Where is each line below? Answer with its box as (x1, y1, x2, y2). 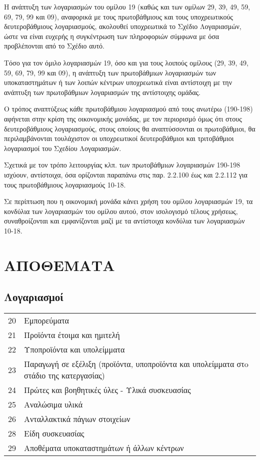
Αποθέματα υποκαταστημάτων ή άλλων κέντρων (24, 442, 184, 454)
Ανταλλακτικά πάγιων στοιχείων (24, 413, 130, 425)
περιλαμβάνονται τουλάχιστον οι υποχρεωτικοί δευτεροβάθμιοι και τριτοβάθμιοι (4, 133, 234, 143)
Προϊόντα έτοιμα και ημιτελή (24, 329, 120, 341)
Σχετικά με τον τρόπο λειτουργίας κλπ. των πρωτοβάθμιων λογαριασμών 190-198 (4, 159, 240, 170)
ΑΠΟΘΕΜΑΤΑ (4, 254, 115, 275)
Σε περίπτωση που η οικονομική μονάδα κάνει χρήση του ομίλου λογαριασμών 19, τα (4, 196, 253, 206)
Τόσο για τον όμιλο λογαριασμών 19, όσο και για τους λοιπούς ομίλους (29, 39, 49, (4, 57, 248, 67)
